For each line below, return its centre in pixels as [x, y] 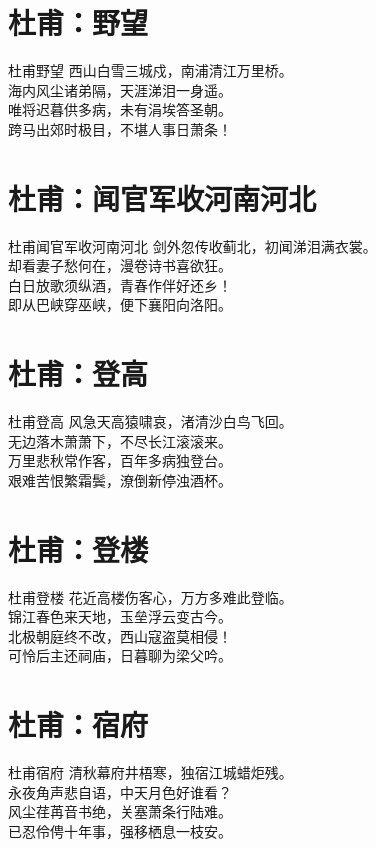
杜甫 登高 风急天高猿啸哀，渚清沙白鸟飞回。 [150, 421]
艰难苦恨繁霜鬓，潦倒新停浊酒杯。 [120, 479]
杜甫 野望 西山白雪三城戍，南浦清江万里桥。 [150, 70]
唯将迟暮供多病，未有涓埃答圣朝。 [120, 109]
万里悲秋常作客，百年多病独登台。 [120, 460]
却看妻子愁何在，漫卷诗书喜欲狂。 [120, 265]
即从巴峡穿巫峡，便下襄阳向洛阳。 [120, 304]
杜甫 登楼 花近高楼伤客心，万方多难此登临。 [150, 596]
